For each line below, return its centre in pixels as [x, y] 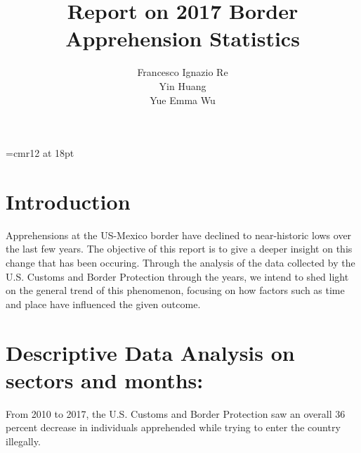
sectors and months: [105, 379]
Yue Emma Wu [183, 100]
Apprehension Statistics [183, 38]
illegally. [23, 441]
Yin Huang [183, 85]
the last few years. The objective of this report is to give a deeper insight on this [179, 249]
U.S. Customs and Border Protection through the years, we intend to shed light [177, 276]
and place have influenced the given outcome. [103, 304]
